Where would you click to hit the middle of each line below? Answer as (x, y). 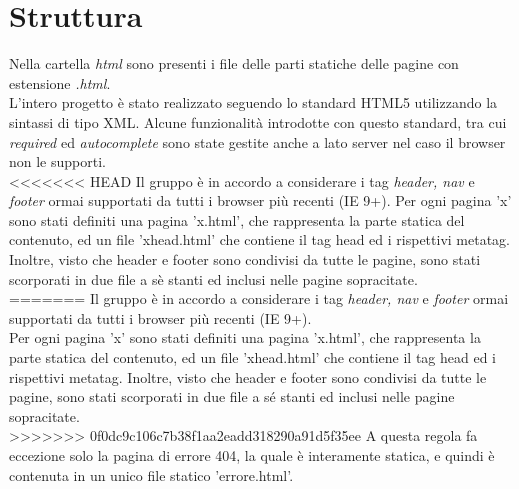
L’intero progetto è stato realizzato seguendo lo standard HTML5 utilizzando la (253, 102)
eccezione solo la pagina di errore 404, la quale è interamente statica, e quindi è (252, 455)
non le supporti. (57, 161)
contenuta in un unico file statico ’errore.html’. (151, 474)
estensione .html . (60, 82)
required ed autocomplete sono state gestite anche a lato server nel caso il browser (257, 141)
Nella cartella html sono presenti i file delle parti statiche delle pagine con (234, 63)
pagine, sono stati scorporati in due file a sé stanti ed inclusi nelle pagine (232, 396)
